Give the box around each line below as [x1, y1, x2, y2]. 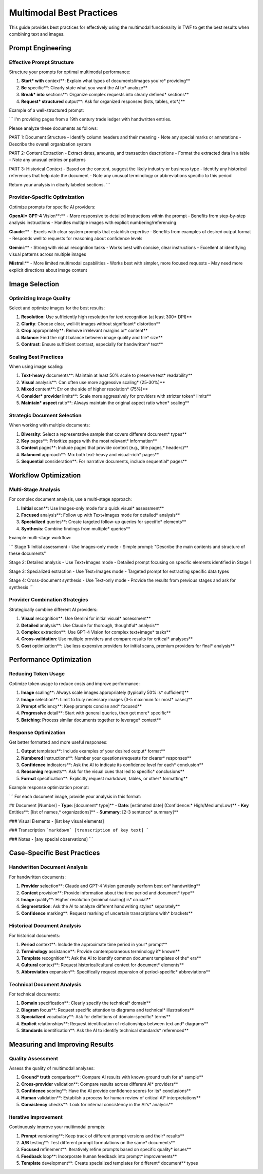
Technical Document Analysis [9, 981, 81, 988]
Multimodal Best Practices [9, 7, 118, 18]
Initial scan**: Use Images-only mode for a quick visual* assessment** [21, 505, 164, 511]
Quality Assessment [9, 1055, 58, 1062]
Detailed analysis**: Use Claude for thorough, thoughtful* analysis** [21, 622, 159, 628]
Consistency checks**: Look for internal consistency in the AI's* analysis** [21, 1102, 173, 1108]
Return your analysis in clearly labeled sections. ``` [9, 182, 111, 187]
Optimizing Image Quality [9, 295, 71, 302]
